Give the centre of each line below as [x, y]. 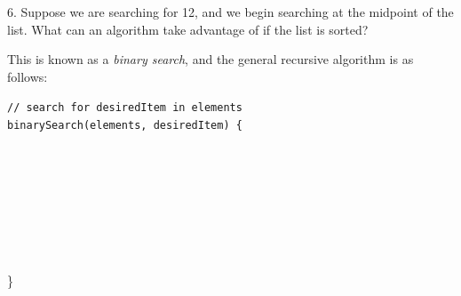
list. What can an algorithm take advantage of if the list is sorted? [188, 29]
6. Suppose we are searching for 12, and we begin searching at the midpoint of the [230, 12]
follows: [28, 76]
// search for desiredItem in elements [125, 108]
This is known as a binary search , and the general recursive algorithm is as [211, 59]
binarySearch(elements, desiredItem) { [125, 126]
